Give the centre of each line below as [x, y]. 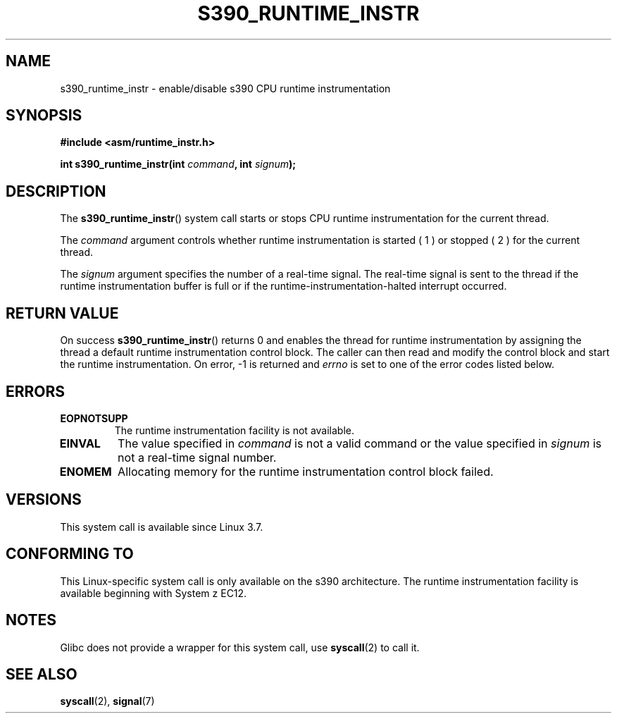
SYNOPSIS [44, 116]
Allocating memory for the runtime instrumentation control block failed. [306, 471]
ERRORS [36, 391]
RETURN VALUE [62, 313]
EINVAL [80, 443]
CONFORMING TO [70, 554]
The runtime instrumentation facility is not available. [235, 430]
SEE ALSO [42, 674]
